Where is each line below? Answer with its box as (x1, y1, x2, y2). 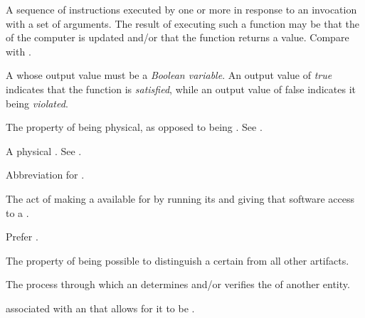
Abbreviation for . (6, 167, 85, 182)
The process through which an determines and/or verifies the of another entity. (6, 277, 350, 292)
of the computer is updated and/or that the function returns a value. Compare (6, 30, 349, 45)
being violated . (6, 95, 68, 110)
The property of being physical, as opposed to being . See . (6, 120, 263, 134)
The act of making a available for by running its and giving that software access (6, 191, 355, 206)
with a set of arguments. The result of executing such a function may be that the (6, 16, 359, 31)
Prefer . (6, 229, 38, 244)
